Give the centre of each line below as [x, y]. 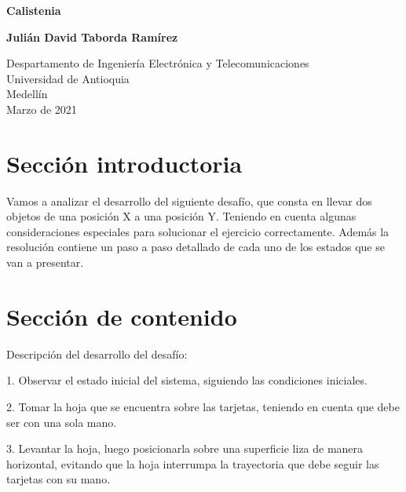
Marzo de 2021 [42, 109]
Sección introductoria [124, 163]
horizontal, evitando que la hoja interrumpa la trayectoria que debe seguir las [193, 463]
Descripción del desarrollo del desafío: [97, 354]
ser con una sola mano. [62, 422]
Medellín [27, 94]
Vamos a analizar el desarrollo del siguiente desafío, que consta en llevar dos [189, 200]
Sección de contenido [122, 316]
